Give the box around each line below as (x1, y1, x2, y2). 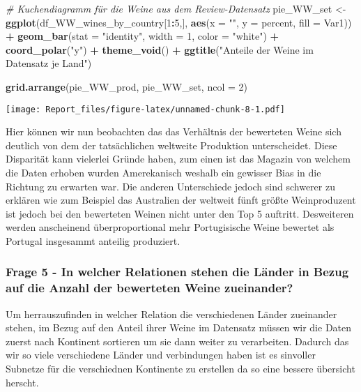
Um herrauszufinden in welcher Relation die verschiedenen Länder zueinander (6, 306, 337, 321)
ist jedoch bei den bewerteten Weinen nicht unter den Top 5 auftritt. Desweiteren (6, 206, 354, 220)
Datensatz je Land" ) (6, 56, 92, 70)
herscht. (6, 375, 39, 389)
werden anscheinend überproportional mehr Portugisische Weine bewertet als (6, 220, 335, 234)
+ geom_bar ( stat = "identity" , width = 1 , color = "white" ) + (6, 29, 279, 43)
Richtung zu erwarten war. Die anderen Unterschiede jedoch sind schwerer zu (6, 179, 335, 193)
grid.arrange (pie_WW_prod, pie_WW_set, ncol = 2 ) (6, 79, 247, 93)
